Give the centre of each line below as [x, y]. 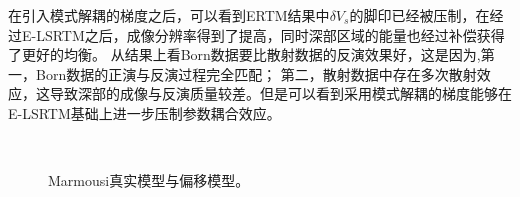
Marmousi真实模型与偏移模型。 [149, 180]
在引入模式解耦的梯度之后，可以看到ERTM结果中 [169, 15]
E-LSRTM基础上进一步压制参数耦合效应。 [144, 112]
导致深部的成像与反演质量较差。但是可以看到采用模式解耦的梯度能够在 [280, 93]
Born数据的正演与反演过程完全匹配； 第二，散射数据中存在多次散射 [256, 73]
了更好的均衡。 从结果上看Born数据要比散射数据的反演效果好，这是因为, [244, 54]
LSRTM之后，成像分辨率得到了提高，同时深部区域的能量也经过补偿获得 [270, 34]
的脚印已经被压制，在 [419, 15]
